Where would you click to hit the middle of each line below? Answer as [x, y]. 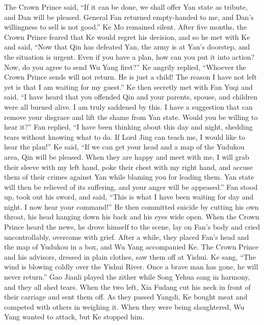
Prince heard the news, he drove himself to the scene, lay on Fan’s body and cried [132, 227]
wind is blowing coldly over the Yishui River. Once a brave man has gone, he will [131, 267]
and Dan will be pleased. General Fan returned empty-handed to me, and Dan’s [129, 17]
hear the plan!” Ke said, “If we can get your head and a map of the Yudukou [124, 147]
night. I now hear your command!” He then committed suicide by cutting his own [131, 206]
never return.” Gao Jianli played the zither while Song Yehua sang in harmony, [127, 277]
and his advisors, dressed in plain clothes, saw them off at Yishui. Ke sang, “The [130, 256]
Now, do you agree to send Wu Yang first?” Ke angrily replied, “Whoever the [125, 67]
